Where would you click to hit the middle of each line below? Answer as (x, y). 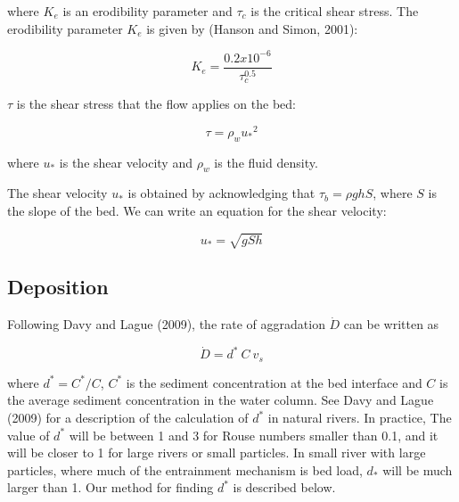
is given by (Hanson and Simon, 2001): (252, 28)
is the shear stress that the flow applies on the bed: (156, 104)
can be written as (391, 324)
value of (29, 435)
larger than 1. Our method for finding (111, 487)
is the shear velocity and (126, 162)
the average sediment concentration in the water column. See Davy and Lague (221, 400)
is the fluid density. (266, 162)
